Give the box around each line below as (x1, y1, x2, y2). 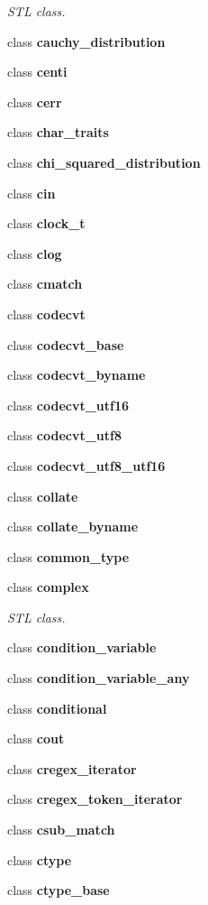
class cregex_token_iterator (7, 790, 183, 808)
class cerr (7, 92, 62, 111)
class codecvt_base (7, 335, 124, 354)
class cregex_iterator (7, 759, 137, 778)
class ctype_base (7, 881, 110, 900)
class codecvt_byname (7, 365, 146, 384)
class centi (7, 62, 68, 81)
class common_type (7, 547, 130, 566)
